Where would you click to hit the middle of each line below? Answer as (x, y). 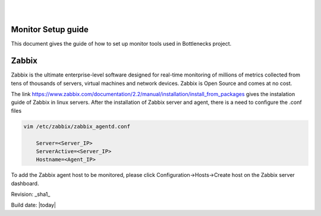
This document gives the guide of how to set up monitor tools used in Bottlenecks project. (121, 44)
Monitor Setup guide (50, 30)
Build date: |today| (34, 205)
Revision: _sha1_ (31, 194)
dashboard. (25, 183)
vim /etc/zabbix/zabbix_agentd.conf (77, 126)
